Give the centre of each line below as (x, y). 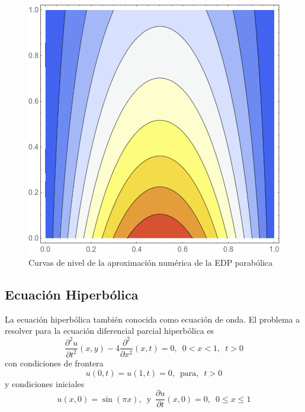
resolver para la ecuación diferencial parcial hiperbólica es (110, 331)
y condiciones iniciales (45, 383)
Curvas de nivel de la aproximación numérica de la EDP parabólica (151, 263)
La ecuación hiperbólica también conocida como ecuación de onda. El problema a (152, 319)
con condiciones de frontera (54, 363)
